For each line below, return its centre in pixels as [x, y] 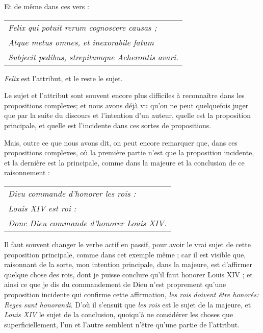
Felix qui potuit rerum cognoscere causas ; [83, 27]
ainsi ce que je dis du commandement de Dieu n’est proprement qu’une [115, 284]
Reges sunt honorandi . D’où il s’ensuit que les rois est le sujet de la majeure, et [128, 304]
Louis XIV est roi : [42, 208]
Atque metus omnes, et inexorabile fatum [81, 42]
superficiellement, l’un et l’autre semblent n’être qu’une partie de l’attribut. [122, 324]
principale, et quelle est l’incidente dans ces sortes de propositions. [108, 125]
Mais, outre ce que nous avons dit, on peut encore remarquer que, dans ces [121, 142]
